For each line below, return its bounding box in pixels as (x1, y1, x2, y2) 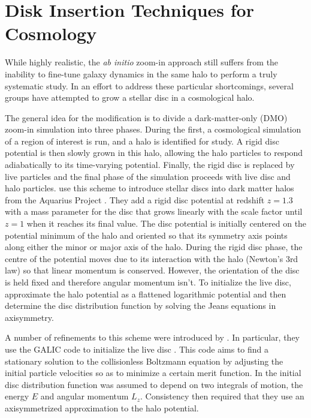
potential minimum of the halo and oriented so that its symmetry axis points (5, 228, 288, 241)
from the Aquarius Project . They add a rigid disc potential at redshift (5, 193, 265, 206)
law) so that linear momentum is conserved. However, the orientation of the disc (5, 264, 300, 276)
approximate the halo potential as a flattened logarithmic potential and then (5, 287, 286, 300)
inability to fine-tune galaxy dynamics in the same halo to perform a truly (5, 67, 277, 80)
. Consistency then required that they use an (140, 390, 304, 402)
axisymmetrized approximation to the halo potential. (5, 401, 199, 414)
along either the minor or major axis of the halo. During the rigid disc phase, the (5, 240, 303, 253)
